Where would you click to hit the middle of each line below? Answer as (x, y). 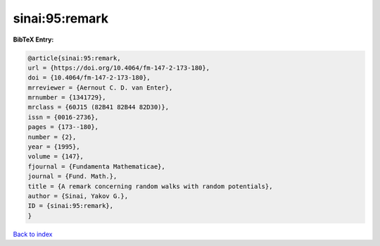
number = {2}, (52, 137)
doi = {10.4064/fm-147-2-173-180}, (89, 78)
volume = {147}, (56, 156)
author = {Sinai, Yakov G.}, (78, 196)
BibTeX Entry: (33, 39)
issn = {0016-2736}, (63, 117)
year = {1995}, (54, 147)
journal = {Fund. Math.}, (72, 177)
